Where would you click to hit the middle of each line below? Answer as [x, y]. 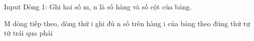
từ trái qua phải [28, 33]
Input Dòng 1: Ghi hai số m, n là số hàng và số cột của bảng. [98, 6]
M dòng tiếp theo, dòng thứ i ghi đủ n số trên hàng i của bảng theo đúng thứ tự [127, 23]
